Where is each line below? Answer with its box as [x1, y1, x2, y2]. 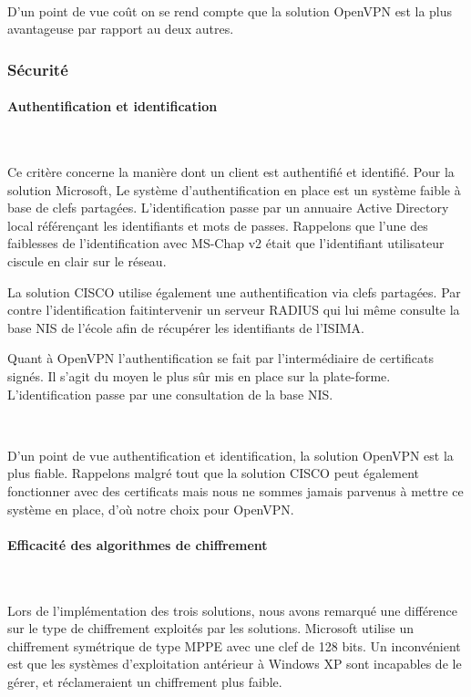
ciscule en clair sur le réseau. [7, 251, 167, 270]
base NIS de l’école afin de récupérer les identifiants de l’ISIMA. [7, 317, 364, 337]
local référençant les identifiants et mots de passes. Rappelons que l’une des [7, 215, 428, 234]
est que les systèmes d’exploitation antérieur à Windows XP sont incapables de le [7, 654, 462, 673]
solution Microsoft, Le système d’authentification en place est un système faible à [7, 180, 461, 199]
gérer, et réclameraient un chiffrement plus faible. [7, 671, 282, 691]
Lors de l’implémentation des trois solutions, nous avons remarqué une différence [7, 600, 458, 619]
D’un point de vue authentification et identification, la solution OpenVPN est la [7, 445, 454, 464]
